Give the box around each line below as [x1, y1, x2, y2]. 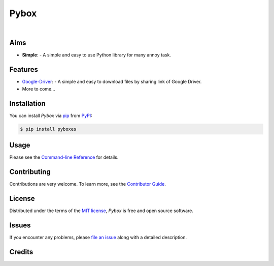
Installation [9, 99, 46, 108]
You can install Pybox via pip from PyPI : [9, 112, 92, 119]
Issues [9, 221, 31, 229]
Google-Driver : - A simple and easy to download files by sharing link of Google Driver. [22, 79, 202, 85]
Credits [9, 247, 33, 256]
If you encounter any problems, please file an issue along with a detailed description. [9, 234, 187, 240]
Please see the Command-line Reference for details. [9, 154, 119, 160]
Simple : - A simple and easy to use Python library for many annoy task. [22, 52, 171, 58]
